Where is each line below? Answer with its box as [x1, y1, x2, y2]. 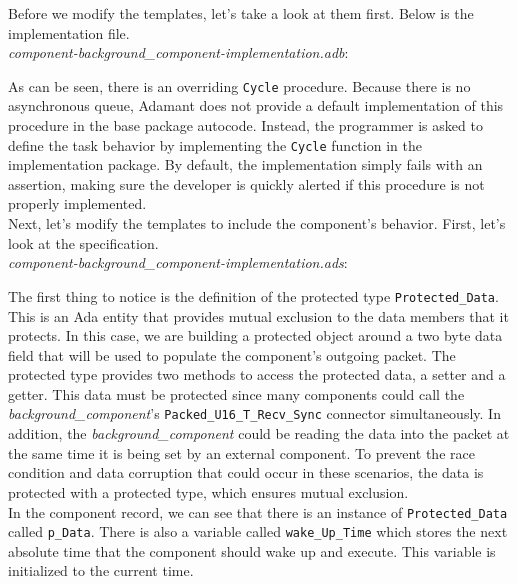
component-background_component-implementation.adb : [8, 42, 349, 63]
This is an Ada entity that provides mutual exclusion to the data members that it [8, 305, 509, 326]
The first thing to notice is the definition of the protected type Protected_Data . [8, 285, 499, 306]
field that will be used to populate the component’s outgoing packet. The [8, 344, 456, 365]
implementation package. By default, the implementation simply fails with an [8, 154, 483, 175]
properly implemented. [8, 193, 147, 214]
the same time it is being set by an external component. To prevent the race [8, 442, 475, 463]
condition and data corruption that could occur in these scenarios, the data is [8, 462, 484, 483]
